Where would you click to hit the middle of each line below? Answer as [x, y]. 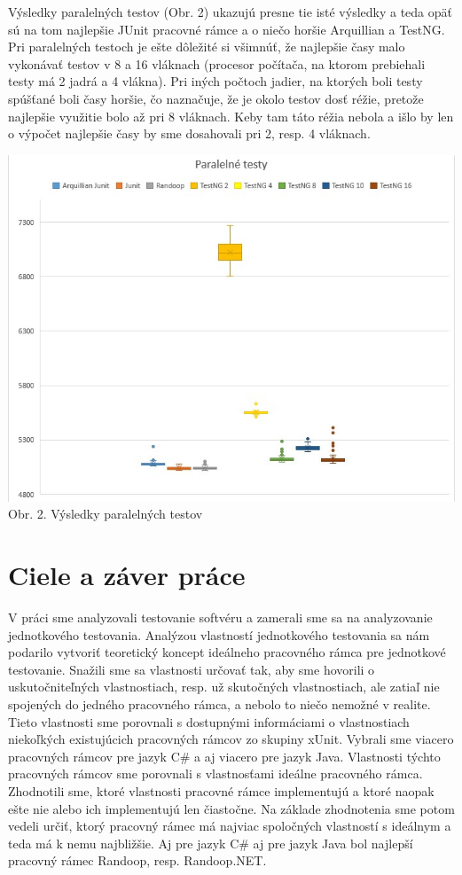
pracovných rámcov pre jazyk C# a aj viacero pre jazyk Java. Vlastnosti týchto [224, 756]
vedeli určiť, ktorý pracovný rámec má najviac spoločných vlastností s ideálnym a [230, 826]
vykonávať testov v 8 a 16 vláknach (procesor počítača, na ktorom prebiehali [217, 63]
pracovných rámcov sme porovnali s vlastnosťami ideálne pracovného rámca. [215, 773]
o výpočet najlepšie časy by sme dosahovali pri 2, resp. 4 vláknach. [189, 133]
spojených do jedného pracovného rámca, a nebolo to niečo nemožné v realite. [219, 703]
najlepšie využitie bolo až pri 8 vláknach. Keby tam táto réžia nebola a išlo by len [231, 116]
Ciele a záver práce [127, 575]
